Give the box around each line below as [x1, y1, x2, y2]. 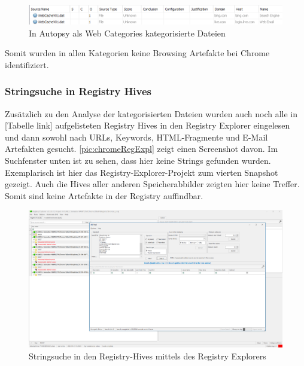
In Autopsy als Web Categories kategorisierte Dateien [29, 26, 226, 39]
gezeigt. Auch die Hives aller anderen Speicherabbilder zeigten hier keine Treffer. [5, 178, 300, 190]
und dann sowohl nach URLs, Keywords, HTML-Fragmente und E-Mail [5, 130, 268, 143]
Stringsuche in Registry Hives [5, 84, 152, 99]
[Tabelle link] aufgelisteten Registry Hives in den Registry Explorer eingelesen [5, 119, 290, 132]
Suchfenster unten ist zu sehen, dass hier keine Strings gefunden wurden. [5, 154, 271, 166]
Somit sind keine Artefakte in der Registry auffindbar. [5, 189, 203, 202]
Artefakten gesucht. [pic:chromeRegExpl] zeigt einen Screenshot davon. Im [5, 142, 278, 155]
